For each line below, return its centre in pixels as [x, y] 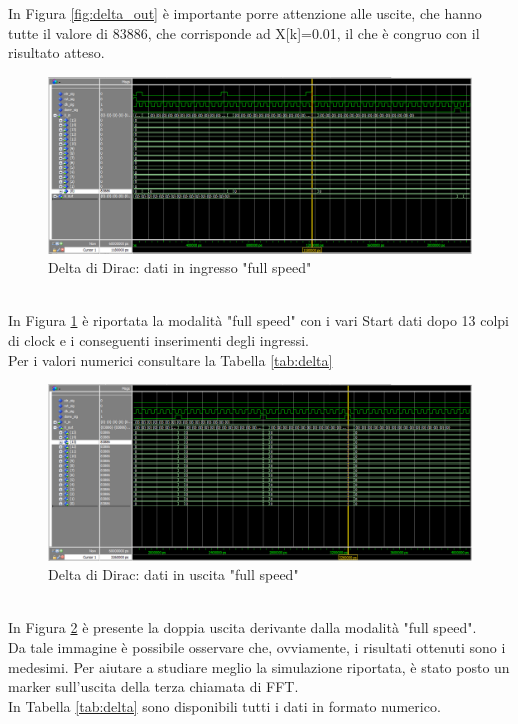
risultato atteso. [56, 52]
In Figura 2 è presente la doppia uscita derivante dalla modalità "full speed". [242, 627]
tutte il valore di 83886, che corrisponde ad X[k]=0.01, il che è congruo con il [244, 32]
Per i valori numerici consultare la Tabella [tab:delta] [170, 359]
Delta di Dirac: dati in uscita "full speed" [173, 574]
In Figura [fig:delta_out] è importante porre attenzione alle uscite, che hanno [245, 13]
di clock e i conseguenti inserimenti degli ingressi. [158, 339]
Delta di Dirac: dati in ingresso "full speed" [180, 267]
